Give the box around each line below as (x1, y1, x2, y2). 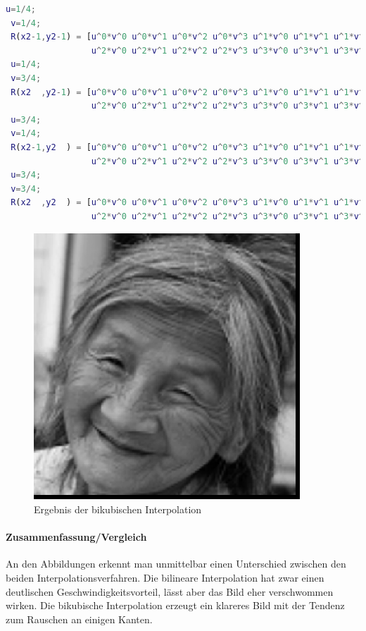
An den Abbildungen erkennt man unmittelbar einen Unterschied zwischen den (6, 556, 346, 571)
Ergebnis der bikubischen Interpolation (34, 502, 202, 517)
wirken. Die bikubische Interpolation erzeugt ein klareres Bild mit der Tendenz (6, 598, 345, 613)
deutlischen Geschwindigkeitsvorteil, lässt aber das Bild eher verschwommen (6, 584, 334, 599)
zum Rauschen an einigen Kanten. (6, 611, 153, 626)
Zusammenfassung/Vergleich (6, 529, 147, 544)
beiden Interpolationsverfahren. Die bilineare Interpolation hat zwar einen (6, 570, 324, 585)
